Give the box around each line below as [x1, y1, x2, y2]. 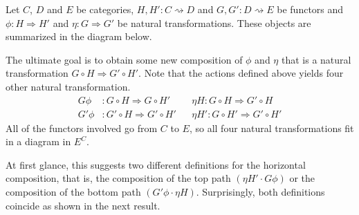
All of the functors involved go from [6, 120, 158, 135]
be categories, [76, 2, 134, 16]
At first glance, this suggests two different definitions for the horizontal [6, 157, 306, 171]
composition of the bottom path [6, 185, 141, 198]
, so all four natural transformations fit [189, 120, 354, 135]
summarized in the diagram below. [6, 29, 152, 44]
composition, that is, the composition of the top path [6, 171, 231, 185]
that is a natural [281, 52, 351, 66]
